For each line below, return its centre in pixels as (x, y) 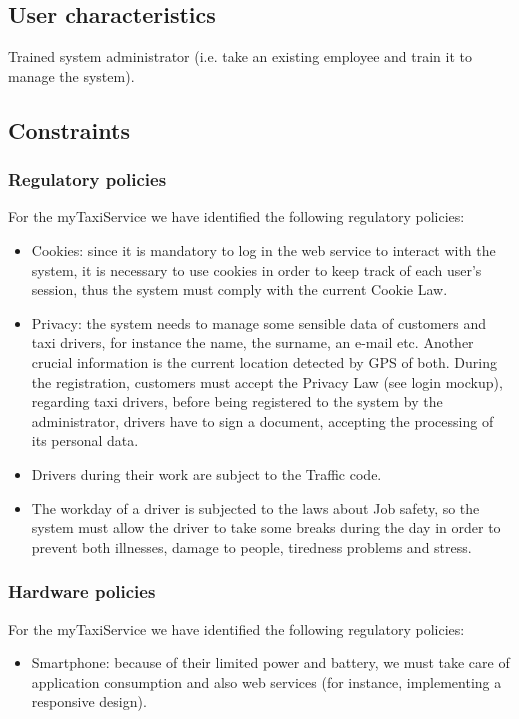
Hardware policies (82, 591)
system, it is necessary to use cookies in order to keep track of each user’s (256, 269)
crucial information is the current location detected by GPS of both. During (264, 361)
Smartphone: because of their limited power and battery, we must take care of (270, 662)
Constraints (69, 129)
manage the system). (71, 75)
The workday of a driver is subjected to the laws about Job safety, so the (255, 507)
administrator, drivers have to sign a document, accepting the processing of (262, 420)
